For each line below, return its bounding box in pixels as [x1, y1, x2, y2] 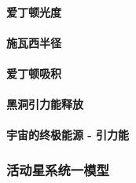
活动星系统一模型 [6, 159, 109, 179]
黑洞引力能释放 [6, 96, 83, 112]
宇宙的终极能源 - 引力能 [6, 126, 130, 143]
